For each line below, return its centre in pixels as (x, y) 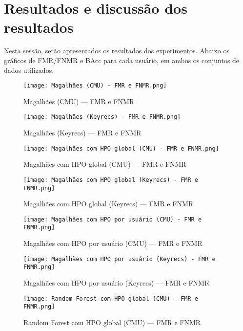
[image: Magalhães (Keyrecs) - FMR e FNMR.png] (102, 117)
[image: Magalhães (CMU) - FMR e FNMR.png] (95, 86)
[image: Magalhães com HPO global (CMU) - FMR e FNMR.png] (121, 148)
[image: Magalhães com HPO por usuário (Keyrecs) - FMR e (120, 259)
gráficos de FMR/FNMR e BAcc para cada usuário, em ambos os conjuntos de (122, 60)
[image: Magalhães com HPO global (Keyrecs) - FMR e (111, 180)
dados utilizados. (29, 70)
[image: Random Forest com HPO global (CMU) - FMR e (111, 298)
